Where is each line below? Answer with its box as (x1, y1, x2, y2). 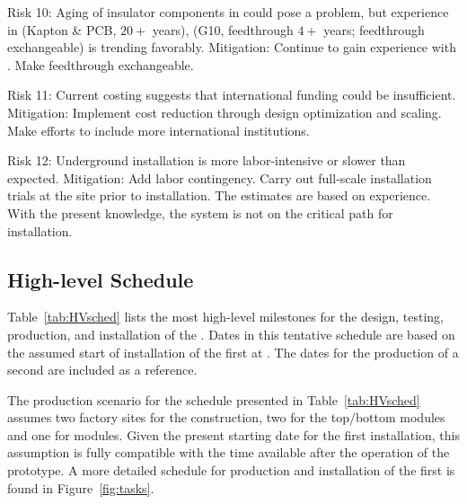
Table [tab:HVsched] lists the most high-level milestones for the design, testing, (7, 307, 444, 326)
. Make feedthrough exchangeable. (7, 55, 194, 74)
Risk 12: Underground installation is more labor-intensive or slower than (7, 151, 406, 170)
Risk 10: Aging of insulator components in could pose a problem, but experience (7, 3, 449, 21)
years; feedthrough (323, 20, 425, 39)
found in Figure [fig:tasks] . (7, 478, 154, 497)
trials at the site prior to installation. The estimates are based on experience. (7, 186, 431, 205)
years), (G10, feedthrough (152, 20, 294, 39)
